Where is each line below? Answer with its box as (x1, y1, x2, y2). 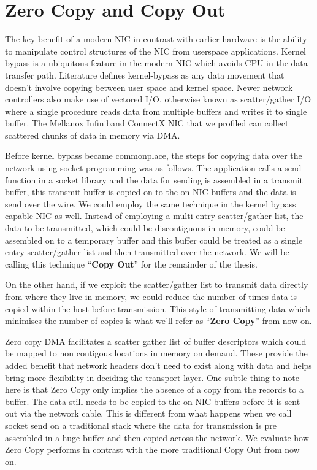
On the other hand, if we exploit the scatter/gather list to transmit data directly (5, 278, 308, 291)
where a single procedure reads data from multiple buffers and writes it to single (5, 104, 307, 117)
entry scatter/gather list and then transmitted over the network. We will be (5, 245, 289, 258)
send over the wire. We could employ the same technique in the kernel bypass (5, 197, 296, 210)
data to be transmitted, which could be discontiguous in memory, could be (5, 222, 285, 234)
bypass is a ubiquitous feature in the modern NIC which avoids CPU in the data (5, 56, 308, 69)
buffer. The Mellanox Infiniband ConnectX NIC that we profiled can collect (5, 117, 289, 129)
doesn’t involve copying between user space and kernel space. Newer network (5, 80, 293, 93)
